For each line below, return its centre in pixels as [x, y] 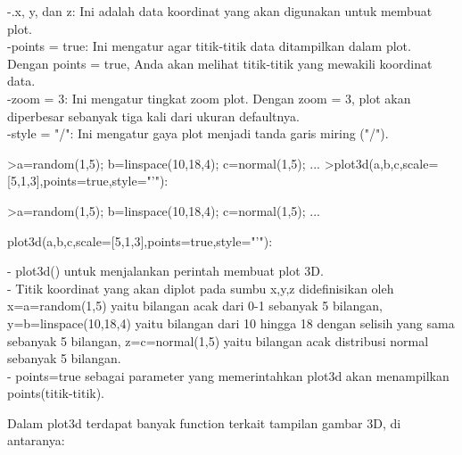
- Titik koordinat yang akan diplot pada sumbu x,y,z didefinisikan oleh [201, 288]
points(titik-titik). [56, 393]
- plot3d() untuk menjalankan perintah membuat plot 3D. [165, 271]
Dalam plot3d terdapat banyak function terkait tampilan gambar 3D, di [204, 422]
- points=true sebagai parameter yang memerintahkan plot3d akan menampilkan [228, 375]
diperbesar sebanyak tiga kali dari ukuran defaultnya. [153, 116]
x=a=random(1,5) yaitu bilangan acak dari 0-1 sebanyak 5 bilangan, [195, 306]
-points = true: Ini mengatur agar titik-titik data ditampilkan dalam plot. [209, 46]
